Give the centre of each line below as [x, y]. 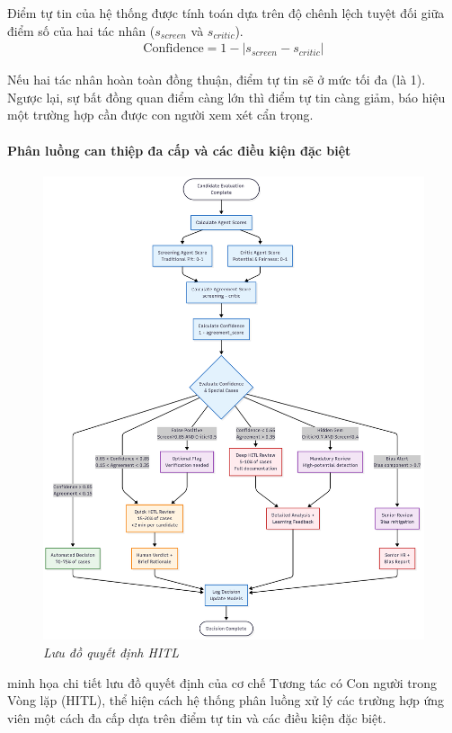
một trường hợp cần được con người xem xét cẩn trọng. [160, 115]
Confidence [173, 49]
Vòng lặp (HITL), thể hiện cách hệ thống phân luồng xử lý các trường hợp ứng [226, 700]
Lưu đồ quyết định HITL [111, 653]
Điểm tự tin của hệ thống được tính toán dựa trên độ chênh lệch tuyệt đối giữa [226, 13]
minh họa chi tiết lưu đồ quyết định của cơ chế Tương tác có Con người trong [222, 682]
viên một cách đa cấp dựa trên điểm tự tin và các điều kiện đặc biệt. [197, 717]
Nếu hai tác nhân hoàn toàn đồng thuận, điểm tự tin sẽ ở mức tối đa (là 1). [217, 80]
